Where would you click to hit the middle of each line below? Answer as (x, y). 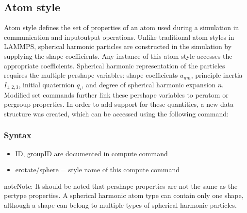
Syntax (18, 135)
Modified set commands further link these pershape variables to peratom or (116, 94)
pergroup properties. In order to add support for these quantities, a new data (119, 104)
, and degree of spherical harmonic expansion (148, 84)
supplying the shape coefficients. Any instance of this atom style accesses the (118, 56)
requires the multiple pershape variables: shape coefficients (91, 75)
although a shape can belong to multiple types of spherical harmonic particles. (120, 205)
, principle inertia (217, 75)
